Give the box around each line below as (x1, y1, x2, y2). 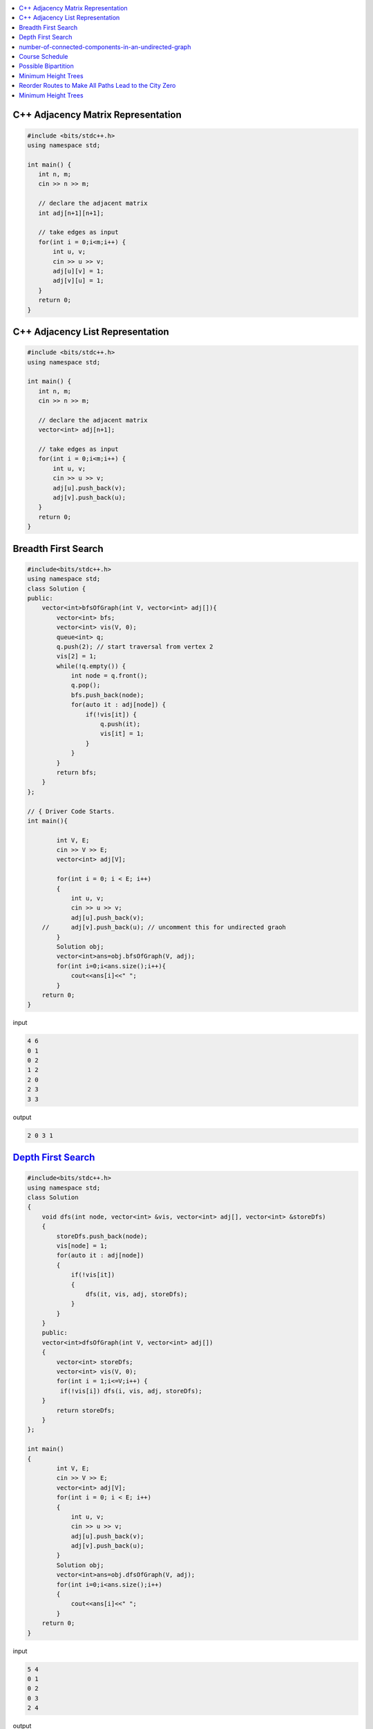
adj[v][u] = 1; (52, 277, 104, 285)
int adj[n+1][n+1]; (38, 209, 104, 217)
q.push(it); (100, 720, 141, 728)
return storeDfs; (56, 1406, 115, 1414)
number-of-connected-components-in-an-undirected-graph (19, 42, 191, 51)
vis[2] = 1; (56, 652, 97, 660)
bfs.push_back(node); (70, 691, 144, 699)
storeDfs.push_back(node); (56, 1232, 148, 1240)
